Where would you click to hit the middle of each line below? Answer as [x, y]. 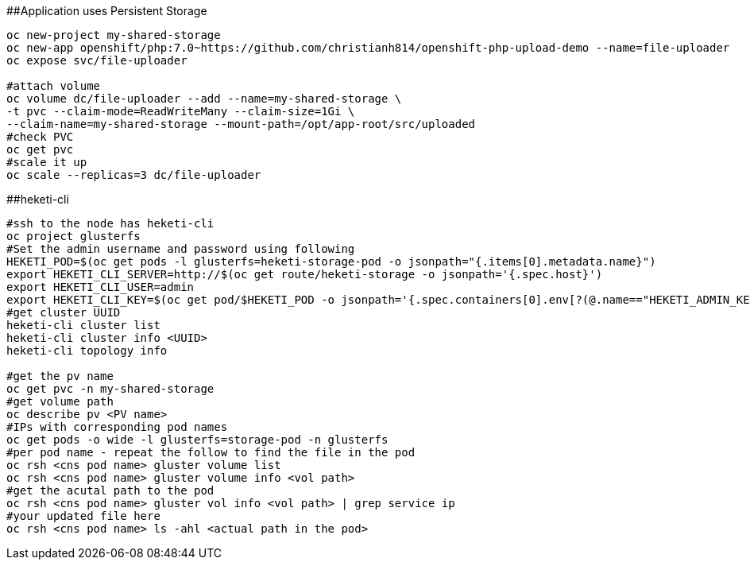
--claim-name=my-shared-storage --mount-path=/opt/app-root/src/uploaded [241, 124]
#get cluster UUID [64, 312]
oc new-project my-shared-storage [114, 35]
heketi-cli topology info [87, 351]
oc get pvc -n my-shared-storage [110, 389]
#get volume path [60, 401]
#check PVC [40, 137]
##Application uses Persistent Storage [107, 11]
